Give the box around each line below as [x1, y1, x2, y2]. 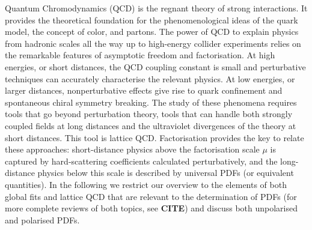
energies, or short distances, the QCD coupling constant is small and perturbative [5, 60, 306, 73]
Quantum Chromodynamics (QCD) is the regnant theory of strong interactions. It [5, 2, 308, 14]
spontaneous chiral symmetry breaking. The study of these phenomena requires [5, 95, 297, 108]
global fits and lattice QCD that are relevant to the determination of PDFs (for [5, 190, 297, 202]
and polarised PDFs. [5, 213, 80, 226]
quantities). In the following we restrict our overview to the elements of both [5, 178, 287, 190]
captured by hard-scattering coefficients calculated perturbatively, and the [5, 154, 278, 167]
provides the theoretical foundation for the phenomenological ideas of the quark [5, 13, 298, 26]
